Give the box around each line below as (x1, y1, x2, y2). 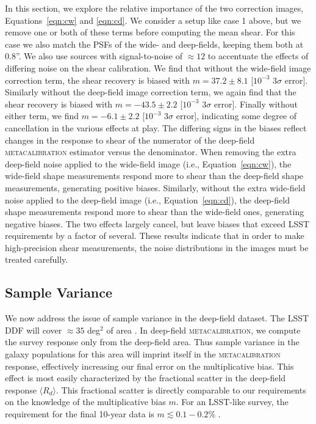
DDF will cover (5, 323, 62, 336)
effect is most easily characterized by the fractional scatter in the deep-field (5, 371, 286, 384)
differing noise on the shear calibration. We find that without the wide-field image (5, 61, 311, 74)
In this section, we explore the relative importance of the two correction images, (5, 2, 304, 14)
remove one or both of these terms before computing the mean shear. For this (5, 26, 295, 38)
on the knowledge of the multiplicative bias (5, 395, 166, 408)
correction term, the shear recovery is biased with (5, 73, 190, 86)
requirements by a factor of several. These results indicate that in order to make (5, 229, 304, 242)
